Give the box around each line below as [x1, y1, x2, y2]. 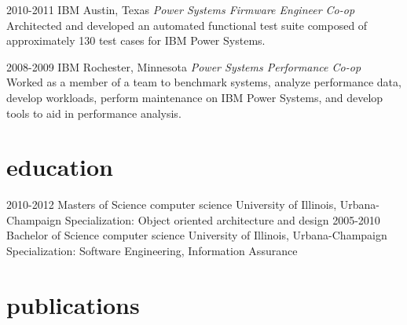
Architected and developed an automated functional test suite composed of [6, 16, 368, 33]
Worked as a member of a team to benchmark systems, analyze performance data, [6, 74, 401, 90]
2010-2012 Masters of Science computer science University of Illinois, [6, 196, 337, 213]
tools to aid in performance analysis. [6, 104, 181, 121]
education [6, 151, 113, 183]
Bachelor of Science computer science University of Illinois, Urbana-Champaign [6, 227, 387, 243]
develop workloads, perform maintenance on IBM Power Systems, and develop [6, 89, 383, 105]
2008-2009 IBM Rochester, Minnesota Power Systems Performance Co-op [6, 58, 361, 75]
